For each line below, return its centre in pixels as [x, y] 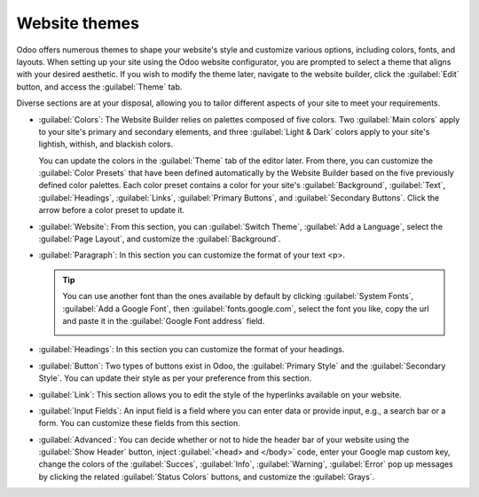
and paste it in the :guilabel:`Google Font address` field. [164, 320]
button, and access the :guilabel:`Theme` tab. [99, 87]
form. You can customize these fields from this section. [140, 423]
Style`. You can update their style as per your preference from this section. [175, 378]
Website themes [78, 23]
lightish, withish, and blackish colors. [106, 144]
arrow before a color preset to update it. [112, 210]
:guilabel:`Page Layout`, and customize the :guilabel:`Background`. [160, 239]
